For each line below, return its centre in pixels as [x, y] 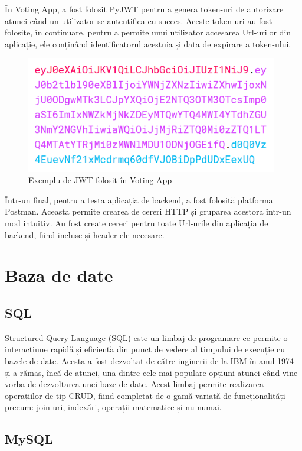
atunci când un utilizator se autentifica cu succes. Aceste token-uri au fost [139, 20]
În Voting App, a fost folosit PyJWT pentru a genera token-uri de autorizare [144, 9]
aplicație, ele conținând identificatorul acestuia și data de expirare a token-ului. [148, 43]
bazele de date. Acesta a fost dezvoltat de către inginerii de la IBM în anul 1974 [149, 361]
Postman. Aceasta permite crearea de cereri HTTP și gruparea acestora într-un [148, 211]
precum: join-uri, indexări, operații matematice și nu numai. [113, 407]
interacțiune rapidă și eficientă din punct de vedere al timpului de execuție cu [145, 349]
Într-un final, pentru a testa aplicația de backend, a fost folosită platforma [139, 199]
